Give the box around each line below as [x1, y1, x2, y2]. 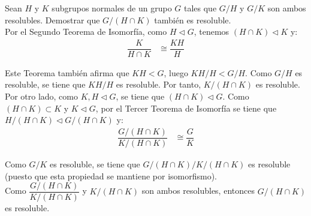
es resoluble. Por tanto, [116, 78, 201, 91]
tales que [183, 2, 217, 14]
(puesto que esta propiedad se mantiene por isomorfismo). [5, 169, 217, 182]
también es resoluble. [154, 13, 231, 26]
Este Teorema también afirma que [5, 66, 129, 79]
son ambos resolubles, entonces [141, 184, 255, 197]
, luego [164, 66, 188, 79]
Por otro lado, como [5, 90, 78, 103]
